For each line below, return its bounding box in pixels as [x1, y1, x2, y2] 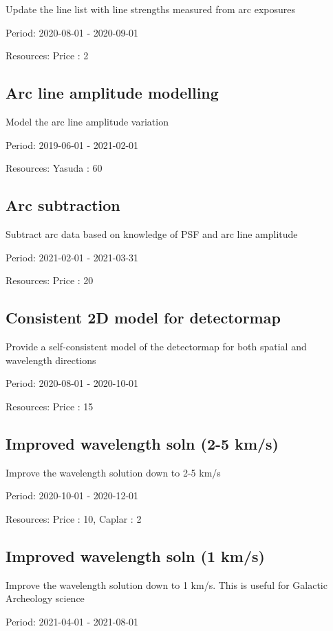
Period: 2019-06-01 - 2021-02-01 [6, 137, 139, 152]
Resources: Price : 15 [6, 399, 94, 413]
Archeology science [6, 591, 85, 605]
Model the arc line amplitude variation [6, 114, 169, 128]
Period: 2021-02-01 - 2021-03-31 [6, 250, 139, 264]
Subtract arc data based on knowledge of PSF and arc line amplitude [6, 226, 298, 241]
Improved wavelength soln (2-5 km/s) [6, 432, 279, 454]
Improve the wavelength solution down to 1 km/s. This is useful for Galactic [6, 577, 327, 592]
